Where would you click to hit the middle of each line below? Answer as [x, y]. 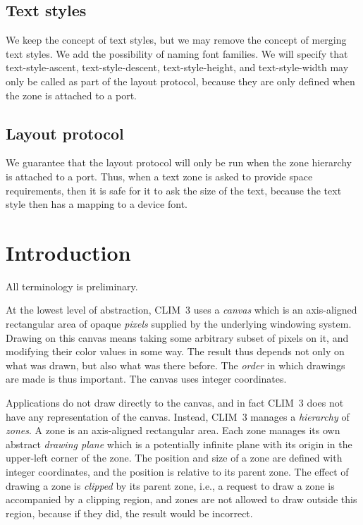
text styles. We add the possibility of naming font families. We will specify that [177, 53]
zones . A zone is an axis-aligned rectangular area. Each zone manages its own [173, 430]
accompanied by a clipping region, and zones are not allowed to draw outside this [181, 499]
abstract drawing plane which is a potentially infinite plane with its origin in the [179, 444]
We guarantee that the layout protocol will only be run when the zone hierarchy [179, 162]
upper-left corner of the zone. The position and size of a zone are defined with [174, 458]
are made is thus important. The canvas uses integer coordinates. [146, 379]
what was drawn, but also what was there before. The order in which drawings [176, 365]
